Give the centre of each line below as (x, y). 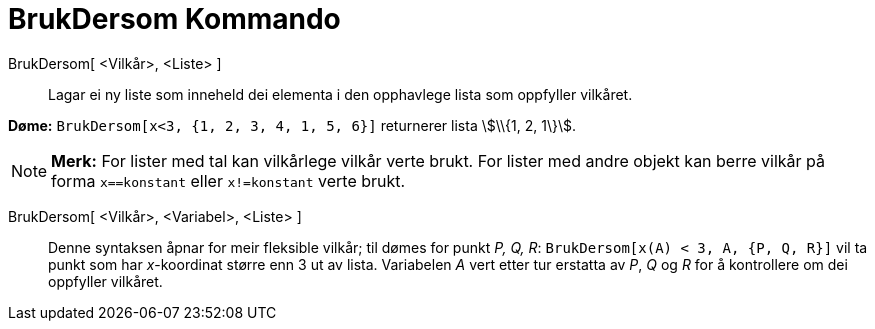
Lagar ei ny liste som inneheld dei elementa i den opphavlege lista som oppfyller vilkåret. (340, 94)
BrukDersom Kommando (174, 19)
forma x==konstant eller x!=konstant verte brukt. (228, 180)
